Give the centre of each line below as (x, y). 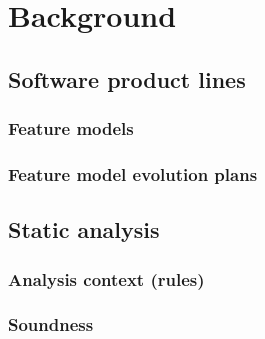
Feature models (71, 128)
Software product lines (127, 78)
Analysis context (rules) (106, 278)
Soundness (51, 324)
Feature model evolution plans (133, 173)
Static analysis (84, 229)
